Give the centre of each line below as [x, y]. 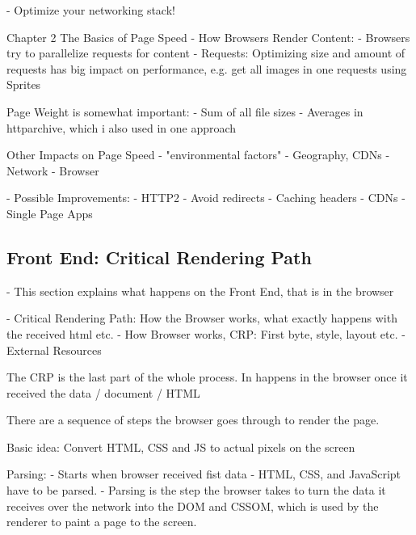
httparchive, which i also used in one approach [122, 127]
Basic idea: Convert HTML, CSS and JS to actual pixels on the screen [181, 447]
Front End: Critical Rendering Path [159, 257]
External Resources [54, 350]
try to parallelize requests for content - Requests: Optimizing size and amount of [206, 53]
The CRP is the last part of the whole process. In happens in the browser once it [207, 377]
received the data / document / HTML [103, 392]
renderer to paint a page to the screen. [102, 522]
